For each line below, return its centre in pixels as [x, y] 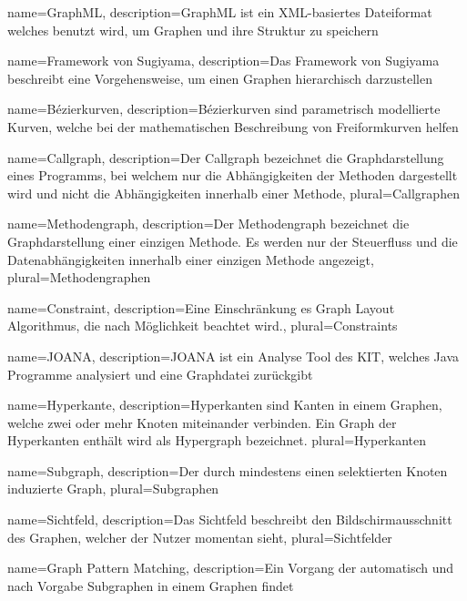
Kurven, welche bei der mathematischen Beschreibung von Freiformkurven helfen [233, 126]
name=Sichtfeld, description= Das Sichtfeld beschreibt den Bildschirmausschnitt [230, 520]
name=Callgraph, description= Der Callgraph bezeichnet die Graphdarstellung [226, 157]
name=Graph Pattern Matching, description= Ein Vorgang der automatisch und [231, 568]
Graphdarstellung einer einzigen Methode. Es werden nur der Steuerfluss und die [233, 241]
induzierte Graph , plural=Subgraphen [113, 489]
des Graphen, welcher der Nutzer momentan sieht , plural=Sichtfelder [200, 537]
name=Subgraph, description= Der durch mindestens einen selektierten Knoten [228, 470]
